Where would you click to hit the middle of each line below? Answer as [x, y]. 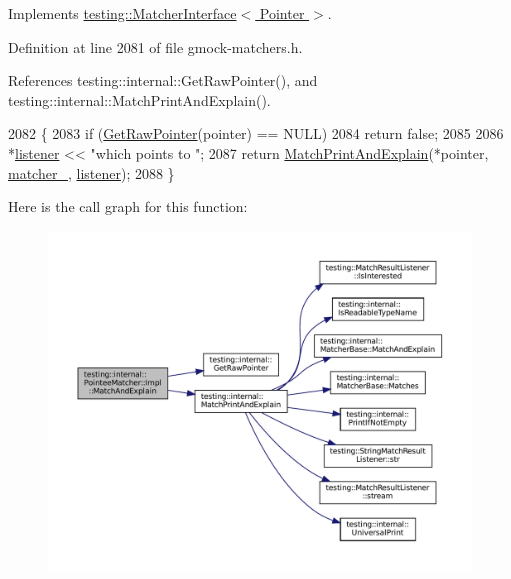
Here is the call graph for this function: [128, 206]
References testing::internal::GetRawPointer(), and [163, 80]
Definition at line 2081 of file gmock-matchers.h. [155, 46]
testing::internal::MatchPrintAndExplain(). [139, 99]
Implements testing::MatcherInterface [122, 13]
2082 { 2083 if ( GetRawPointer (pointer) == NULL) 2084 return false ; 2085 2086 [256, 133]
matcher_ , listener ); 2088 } [91, 172]
